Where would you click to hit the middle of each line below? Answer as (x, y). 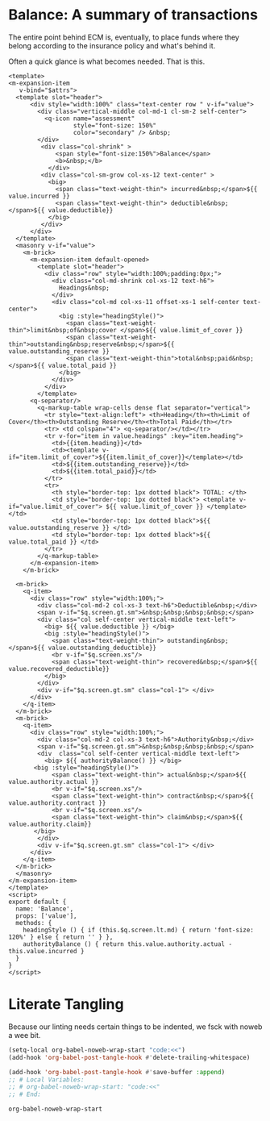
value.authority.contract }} (57, 803)
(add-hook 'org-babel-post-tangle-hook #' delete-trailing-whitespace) (129, 1057)
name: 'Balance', (45, 909)
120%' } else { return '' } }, (61, 937)
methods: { (34, 923)
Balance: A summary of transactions (133, 15)
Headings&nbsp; (85, 288)
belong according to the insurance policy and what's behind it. (112, 45)
